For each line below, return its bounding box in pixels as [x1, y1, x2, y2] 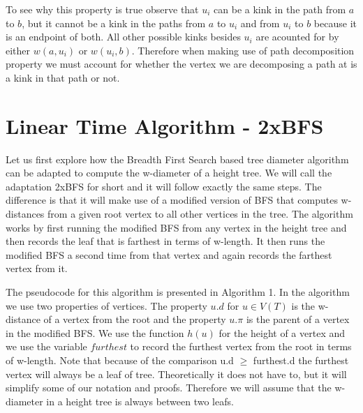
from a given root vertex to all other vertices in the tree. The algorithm [47, 206, 353, 221]
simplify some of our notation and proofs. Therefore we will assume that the [6, 380, 332, 395]
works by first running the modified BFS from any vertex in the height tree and [6, 220, 347, 234]
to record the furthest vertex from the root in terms [130, 339, 352, 354]
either [6, 43, 31, 57]
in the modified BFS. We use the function [6, 325, 184, 340]
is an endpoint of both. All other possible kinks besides [6, 29, 241, 44]
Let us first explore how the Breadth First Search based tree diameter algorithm [6, 151, 349, 166]
